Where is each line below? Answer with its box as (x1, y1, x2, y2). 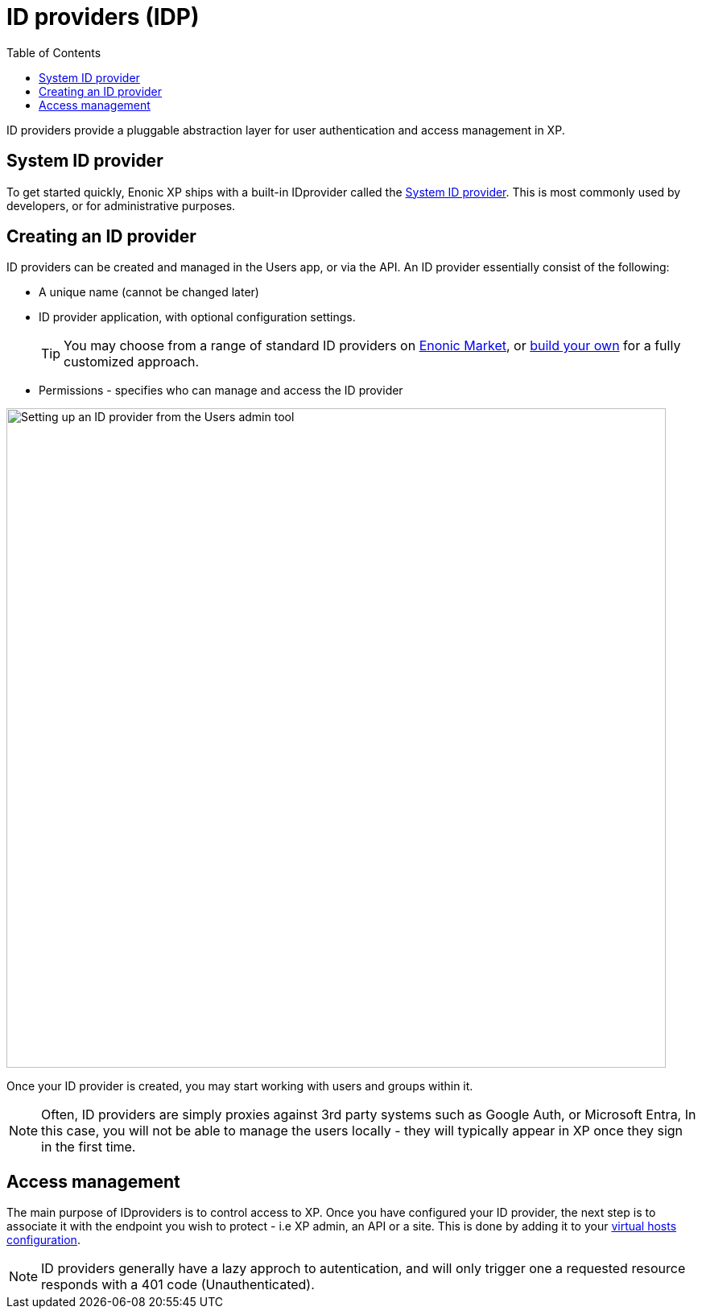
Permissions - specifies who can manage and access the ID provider (39, 383, 403, 398)
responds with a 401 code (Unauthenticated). (41, 1276, 315, 1293)
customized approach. (64, 354, 200, 370)
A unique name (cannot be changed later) (39, 285, 259, 300)
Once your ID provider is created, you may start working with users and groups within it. (6, 1079, 473, 1094)
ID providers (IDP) (6, 3, 200, 31)
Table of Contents (6, 45, 101, 60)
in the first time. (41, 1139, 136, 1156)
